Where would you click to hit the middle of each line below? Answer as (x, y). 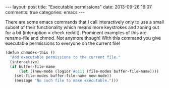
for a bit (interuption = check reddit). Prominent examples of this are (76, 33)
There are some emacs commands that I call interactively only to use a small (84, 22)
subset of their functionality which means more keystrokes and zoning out (82, 27)
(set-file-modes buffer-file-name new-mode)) (63, 76)
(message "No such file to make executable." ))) (66, 81)
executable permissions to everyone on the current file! (63, 43)
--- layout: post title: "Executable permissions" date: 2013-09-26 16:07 (79, 7)
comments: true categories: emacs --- (45, 12)
